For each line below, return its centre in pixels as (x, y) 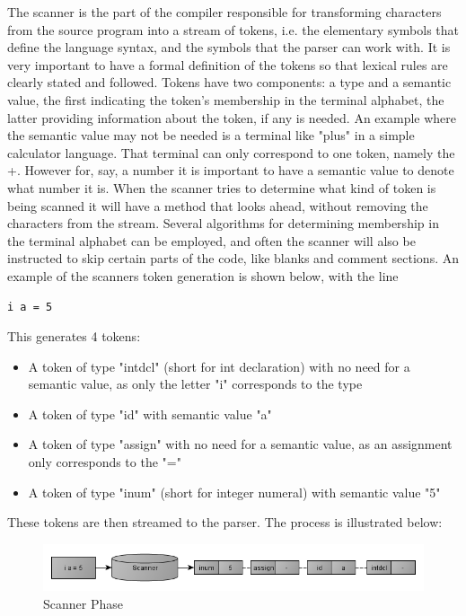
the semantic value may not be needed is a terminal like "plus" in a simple (211, 135)
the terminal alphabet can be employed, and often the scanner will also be (211, 240)
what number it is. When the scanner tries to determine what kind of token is (222, 187)
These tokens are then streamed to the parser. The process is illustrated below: (225, 522)
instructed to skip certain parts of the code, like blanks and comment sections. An (233, 258)
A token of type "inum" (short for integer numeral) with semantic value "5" (234, 492)
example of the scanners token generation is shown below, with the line (203, 275)
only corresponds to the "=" (105, 462)
